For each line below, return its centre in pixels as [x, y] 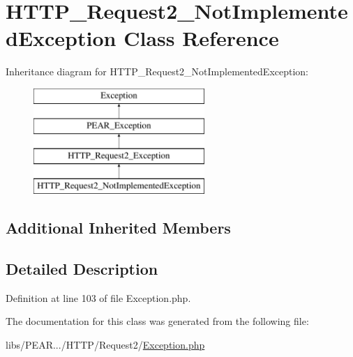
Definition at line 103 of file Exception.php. [98, 297]
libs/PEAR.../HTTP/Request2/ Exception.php [105, 344]
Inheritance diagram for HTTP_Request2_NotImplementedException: [157, 71]
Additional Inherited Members [118, 228]
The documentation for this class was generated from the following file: [157, 321]
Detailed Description [82, 268]
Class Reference [201, 38]
